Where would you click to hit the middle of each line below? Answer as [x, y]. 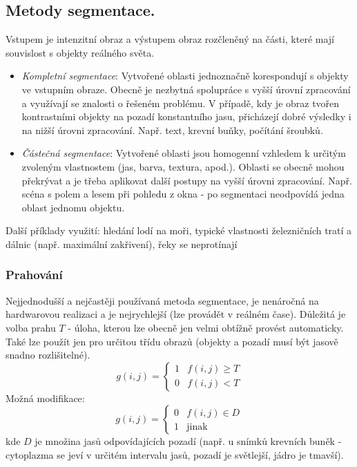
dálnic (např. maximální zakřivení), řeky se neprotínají [122, 244]
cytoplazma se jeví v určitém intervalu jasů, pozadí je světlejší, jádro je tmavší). [175, 454]
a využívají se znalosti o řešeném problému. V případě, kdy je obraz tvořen [181, 103]
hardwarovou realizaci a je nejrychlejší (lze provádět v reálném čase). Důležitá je [176, 314]
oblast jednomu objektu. [73, 207]
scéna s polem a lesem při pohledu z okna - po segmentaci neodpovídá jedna [183, 194]
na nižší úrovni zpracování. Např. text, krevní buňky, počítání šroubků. [172, 130]
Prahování [34, 275]
